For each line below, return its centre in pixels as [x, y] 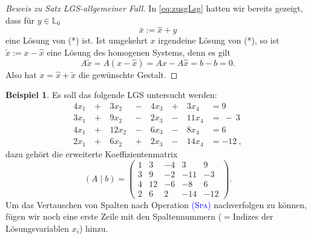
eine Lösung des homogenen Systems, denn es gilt [139, 52]
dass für [20, 20]
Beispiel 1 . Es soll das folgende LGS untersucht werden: [111, 95]
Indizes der [253, 216]
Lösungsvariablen [38, 228]
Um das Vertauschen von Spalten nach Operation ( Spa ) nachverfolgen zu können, [156, 204]
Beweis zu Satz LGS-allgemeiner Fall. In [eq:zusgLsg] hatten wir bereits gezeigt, [154, 8]
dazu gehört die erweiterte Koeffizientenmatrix [92, 153]
